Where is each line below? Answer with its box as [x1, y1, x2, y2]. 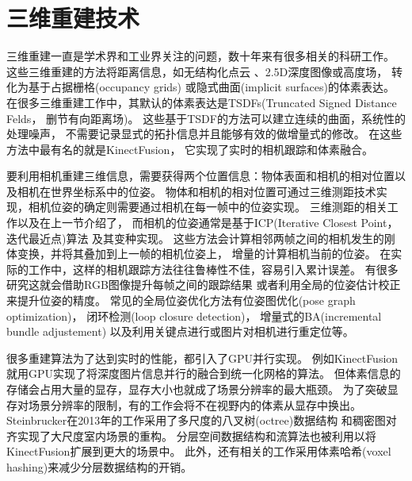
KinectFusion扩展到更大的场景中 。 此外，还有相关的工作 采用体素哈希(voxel [6, 443, 391, 460]
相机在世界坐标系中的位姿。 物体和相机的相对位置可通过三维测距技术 [17, 183, 376, 199]
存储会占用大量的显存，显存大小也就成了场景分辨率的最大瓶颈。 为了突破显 [6, 381, 399, 397]
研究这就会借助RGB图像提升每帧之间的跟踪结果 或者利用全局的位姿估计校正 [6, 276, 401, 293]
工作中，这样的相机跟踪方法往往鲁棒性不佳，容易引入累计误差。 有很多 [28, 260, 399, 277]
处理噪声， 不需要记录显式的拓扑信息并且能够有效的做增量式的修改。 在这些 [6, 125, 402, 142]
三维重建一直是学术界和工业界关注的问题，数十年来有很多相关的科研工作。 [6, 48, 395, 64]
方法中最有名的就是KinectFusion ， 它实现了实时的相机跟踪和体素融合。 [6, 140, 374, 157]
